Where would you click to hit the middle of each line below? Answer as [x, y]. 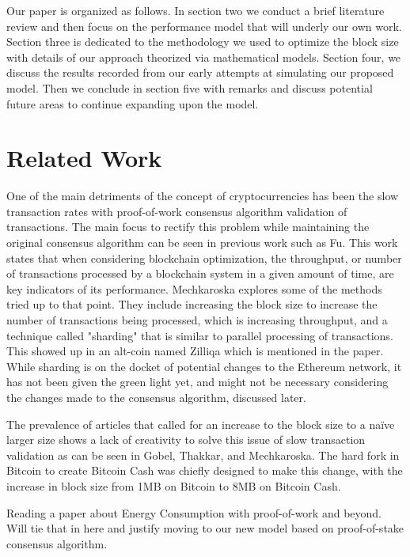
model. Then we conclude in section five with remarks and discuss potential [190, 87]
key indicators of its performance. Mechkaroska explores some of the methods [194, 288]
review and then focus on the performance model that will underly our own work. [204, 26]
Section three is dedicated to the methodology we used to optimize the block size [203, 42]
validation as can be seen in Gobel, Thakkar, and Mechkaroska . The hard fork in [203, 455]
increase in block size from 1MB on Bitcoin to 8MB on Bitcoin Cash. [174, 485]
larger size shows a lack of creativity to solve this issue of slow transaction [186, 440]
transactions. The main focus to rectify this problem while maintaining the [188, 227]
